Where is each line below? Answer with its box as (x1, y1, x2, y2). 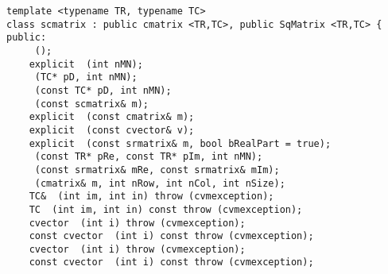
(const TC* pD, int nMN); (34, 84, 172, 96)
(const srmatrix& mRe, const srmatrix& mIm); (34, 164, 280, 176)
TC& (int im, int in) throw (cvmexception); (29, 191, 274, 203)
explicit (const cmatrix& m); (29, 111, 195, 123)
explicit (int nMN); (29, 58, 143, 70)
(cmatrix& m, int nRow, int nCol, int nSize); (34, 177, 285, 189)
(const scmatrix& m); (34, 98, 149, 110)
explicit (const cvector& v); (29, 124, 195, 136)
